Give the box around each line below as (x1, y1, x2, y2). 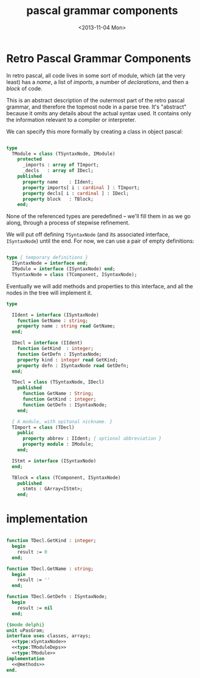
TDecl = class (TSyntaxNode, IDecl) (12, 379, 105, 385)
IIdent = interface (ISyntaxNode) (12, 312, 99, 318)
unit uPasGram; (6, 627, 45, 633)
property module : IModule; (22, 441, 94, 448)
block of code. (6, 85, 43, 92)
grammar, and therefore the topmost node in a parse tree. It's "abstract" (6, 103, 187, 110)
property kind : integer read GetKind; (17, 357, 119, 363)
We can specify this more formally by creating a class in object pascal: (6, 127, 184, 135)
